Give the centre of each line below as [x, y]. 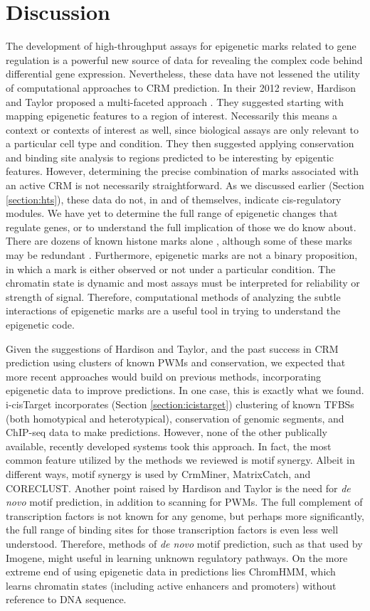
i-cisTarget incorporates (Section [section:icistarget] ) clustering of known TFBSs [180, 404]
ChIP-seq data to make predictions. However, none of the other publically [166, 432]
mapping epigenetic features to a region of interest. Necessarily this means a [172, 116]
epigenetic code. [40, 324]
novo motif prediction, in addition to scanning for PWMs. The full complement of [184, 502]
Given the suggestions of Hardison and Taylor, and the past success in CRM [172, 348]
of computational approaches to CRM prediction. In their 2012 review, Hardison [181, 87]
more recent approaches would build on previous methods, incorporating [164, 376]
